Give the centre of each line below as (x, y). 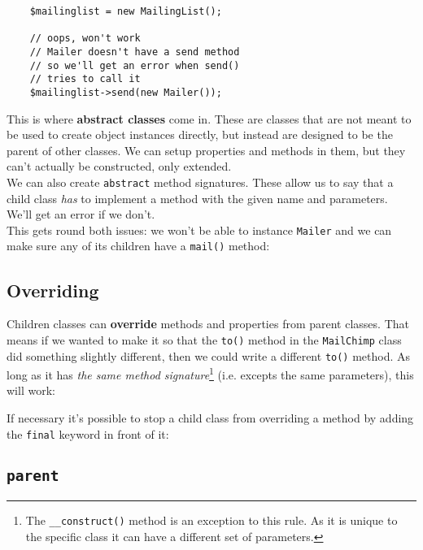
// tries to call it (85, 79)
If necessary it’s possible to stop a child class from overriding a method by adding (210, 418)
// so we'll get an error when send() (135, 65)
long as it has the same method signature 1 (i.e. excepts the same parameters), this (210, 373)
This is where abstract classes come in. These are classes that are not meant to (209, 118)
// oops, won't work (85, 39)
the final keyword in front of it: (88, 433)
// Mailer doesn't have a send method (135, 52)
